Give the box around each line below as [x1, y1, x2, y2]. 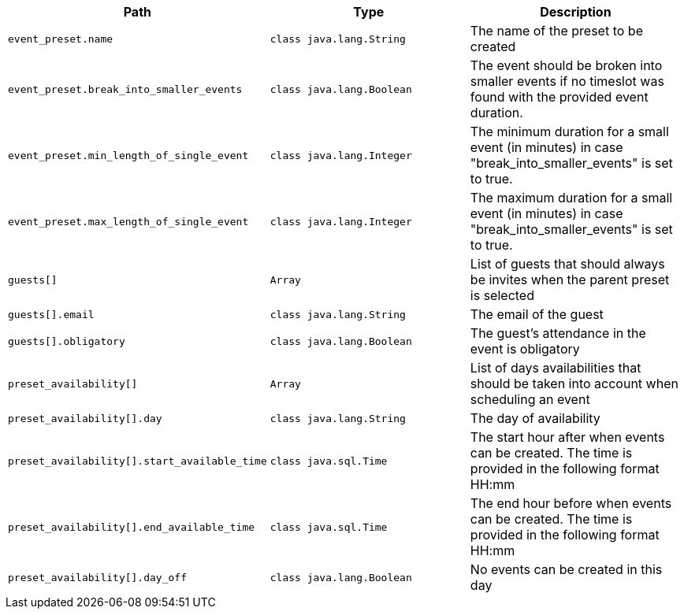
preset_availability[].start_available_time [8, 454, 267, 467]
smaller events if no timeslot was [470, 73, 664, 89]
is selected [470, 287, 534, 303]
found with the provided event [470, 89, 649, 105]
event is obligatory [470, 341, 580, 357]
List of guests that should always [470, 256, 665, 272]
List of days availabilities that [470, 360, 641, 376]
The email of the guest [470, 306, 604, 322]
